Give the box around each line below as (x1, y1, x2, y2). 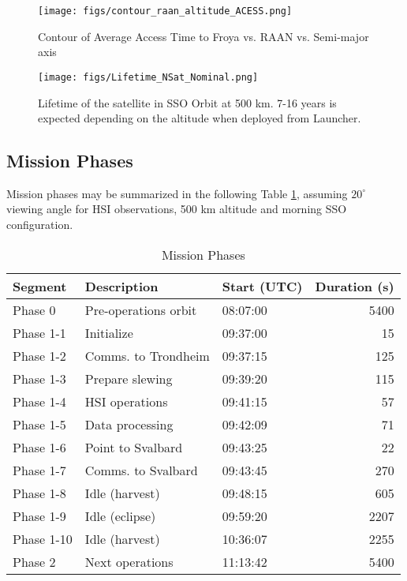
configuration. (6, 216, 73, 233)
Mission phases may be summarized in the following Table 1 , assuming (6, 185, 348, 201)
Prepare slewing (84, 369, 173, 388)
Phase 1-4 (13, 392, 66, 410)
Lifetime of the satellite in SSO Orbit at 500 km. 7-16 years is (38, 94, 337, 111)
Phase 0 (13, 300, 56, 319)
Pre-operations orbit (84, 300, 197, 319)
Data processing (84, 414, 174, 433)
